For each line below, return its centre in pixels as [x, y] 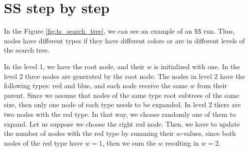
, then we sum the [129, 142]
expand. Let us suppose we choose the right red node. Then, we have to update [122, 123]
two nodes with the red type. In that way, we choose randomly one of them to [120, 114]
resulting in [182, 142]
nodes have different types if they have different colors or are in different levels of [124, 40]
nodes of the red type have [43, 142]
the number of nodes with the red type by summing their [89, 133]
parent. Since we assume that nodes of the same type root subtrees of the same [122, 95]
